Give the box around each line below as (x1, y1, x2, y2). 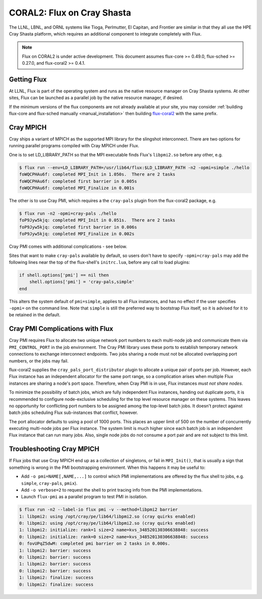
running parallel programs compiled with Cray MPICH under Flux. (9, 143, 139, 149)
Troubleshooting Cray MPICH (9, 445, 99, 453)
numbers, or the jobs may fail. (9, 358, 69, 364)
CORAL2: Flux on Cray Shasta (9, 7, 131, 18)
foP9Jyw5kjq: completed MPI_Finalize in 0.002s (19, 231, 134, 237)
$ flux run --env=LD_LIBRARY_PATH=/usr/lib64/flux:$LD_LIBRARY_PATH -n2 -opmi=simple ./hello (19, 165, 250, 170)
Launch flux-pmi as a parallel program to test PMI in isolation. (21, 494, 148, 500)
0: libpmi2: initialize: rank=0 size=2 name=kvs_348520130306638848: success (19, 534, 209, 539)
